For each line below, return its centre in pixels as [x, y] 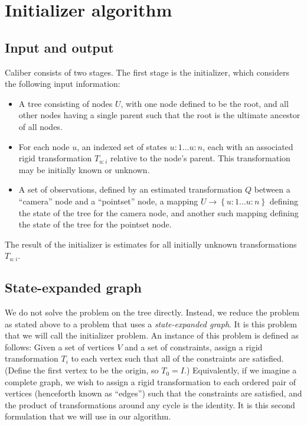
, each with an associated [248, 146]
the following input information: [63, 84]
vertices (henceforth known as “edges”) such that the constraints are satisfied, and [153, 393]
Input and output [59, 47]
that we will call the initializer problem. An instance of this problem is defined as [152, 335]
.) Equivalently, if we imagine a [241, 370]
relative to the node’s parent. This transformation [200, 158]
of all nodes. [40, 126]
